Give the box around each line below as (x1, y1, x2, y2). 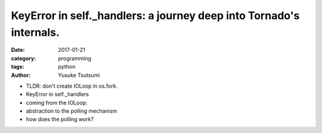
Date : (11, 47, 25, 54)
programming (58, 54, 92, 62)
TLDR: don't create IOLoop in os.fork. (26, 82, 118, 89)
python (58, 63, 76, 70)
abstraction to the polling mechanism (26, 107, 117, 115)
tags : (11, 63, 24, 70)
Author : (11, 72, 31, 79)
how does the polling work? (26, 116, 94, 123)
